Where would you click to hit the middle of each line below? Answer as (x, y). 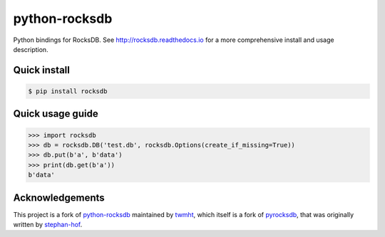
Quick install (42, 70)
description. (31, 49)
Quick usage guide (56, 114)
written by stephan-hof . (48, 224)
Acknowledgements (59, 197)
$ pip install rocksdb (68, 91)
